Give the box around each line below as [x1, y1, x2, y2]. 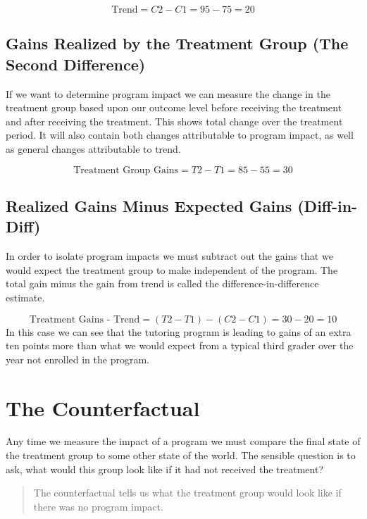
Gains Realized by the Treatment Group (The [6, 32, 349, 54]
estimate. [6, 289, 45, 304]
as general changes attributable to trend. [6, 141, 181, 156]
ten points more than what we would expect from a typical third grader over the [6, 338, 354, 353]
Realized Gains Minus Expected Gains [6, 194, 292, 216]
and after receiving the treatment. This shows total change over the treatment [6, 113, 343, 128]
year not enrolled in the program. [6, 351, 149, 366]
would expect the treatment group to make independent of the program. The [6, 262, 338, 277]
